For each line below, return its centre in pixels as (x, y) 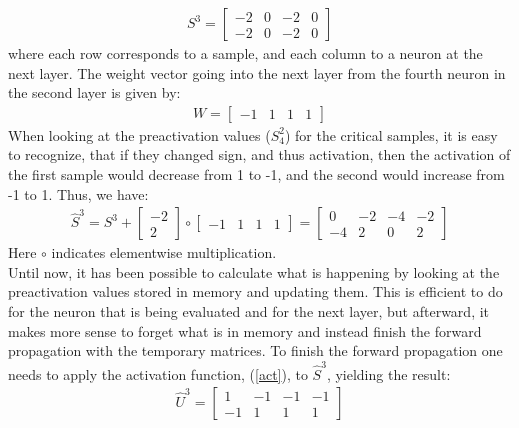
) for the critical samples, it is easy (391, 134)
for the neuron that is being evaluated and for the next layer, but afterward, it (249, 311)
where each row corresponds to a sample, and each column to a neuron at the (245, 53)
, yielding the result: (388, 373)
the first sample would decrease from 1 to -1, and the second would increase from (256, 174)
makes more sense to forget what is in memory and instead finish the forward (245, 330)
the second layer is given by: (94, 92)
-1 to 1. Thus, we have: (78, 193)
